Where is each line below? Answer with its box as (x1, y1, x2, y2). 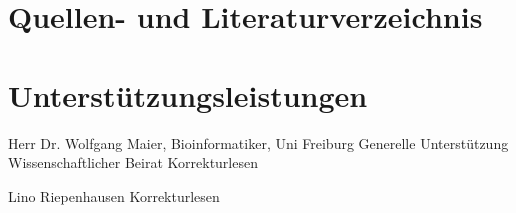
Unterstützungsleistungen (8, 74, 368, 115)
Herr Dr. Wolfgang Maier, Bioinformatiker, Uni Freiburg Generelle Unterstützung (8, 132, 509, 153)
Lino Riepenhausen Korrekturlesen (8, 185, 220, 206)
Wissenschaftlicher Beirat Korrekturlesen (8, 152, 258, 173)
